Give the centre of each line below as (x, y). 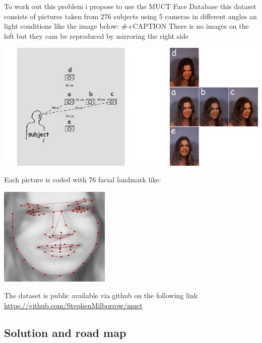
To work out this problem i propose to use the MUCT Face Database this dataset (130, 6)
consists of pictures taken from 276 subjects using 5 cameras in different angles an (130, 16)
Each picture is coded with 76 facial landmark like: (83, 180)
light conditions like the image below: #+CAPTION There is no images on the (126, 26)
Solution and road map (65, 333)
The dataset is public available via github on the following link (101, 295)
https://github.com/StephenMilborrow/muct (73, 305)
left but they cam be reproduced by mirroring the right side (96, 36)
